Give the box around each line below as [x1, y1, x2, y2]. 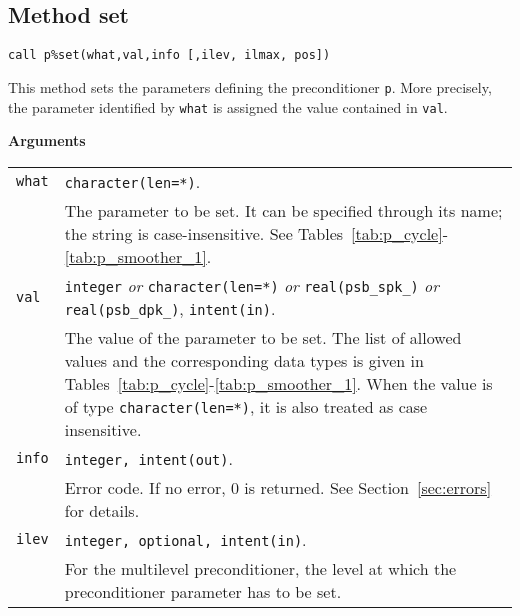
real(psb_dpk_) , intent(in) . [64, 296, 276, 320]
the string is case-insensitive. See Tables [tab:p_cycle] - [64, 221, 448, 245]
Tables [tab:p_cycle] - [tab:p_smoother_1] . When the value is [64, 371, 493, 395]
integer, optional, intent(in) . [64, 527, 307, 551]
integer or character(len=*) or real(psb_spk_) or [64, 273, 440, 297]
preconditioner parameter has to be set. [64, 579, 342, 603]
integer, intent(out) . [64, 446, 233, 470]
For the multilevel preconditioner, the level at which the [64, 556, 457, 580]
